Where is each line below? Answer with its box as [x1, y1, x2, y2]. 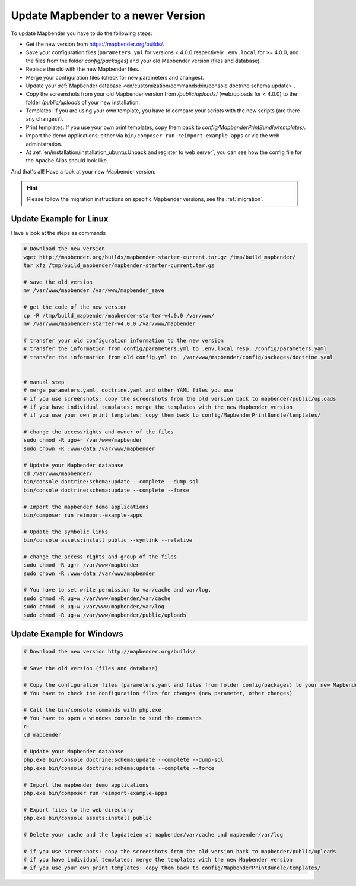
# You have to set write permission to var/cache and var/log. [23, 586, 212, 593]
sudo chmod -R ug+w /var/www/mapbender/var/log [23, 604, 164, 610]
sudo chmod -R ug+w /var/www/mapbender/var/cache [23, 595, 171, 602]
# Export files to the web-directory [23, 806, 133, 813]
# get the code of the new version [23, 304, 127, 310]
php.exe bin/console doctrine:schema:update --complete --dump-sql [23, 756, 224, 764]
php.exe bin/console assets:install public [23, 815, 152, 822]
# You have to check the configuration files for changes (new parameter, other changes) [23, 690, 293, 697]
